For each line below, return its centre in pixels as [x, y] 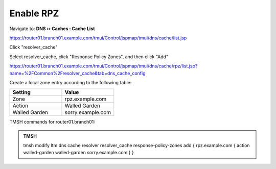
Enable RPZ [34, 13]
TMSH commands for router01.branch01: [52, 122]
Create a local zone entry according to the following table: [71, 82]
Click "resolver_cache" [33, 47]
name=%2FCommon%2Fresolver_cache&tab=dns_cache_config [77, 73]
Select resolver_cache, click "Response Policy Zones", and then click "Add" [89, 57]
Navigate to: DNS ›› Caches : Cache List [52, 29]
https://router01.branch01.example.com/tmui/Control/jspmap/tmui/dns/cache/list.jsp [98, 38]
